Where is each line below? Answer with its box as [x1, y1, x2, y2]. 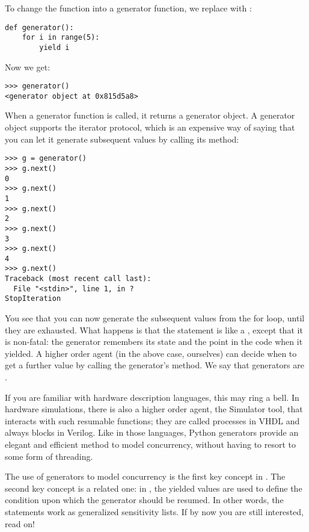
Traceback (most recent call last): [5, 274, 151, 283]
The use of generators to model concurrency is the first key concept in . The [5, 470, 286, 483]
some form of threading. [5, 450, 93, 462]
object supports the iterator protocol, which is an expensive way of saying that [5, 121, 295, 134]
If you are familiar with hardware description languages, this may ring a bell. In [5, 391, 299, 403]
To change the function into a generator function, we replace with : [5, 2, 252, 14]
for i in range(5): [22, 33, 100, 42]
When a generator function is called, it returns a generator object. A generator [5, 109, 295, 122]
